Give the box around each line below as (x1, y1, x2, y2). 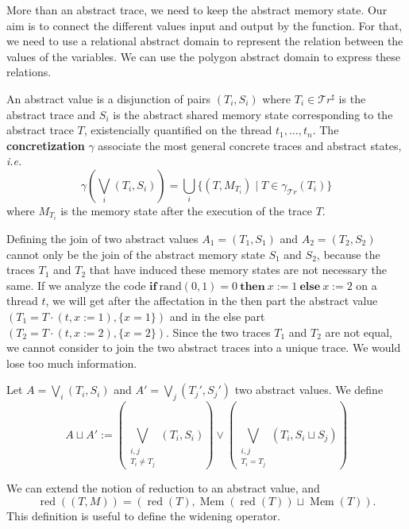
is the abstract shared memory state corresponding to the (113, 106, 393, 122)
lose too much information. (6, 354, 137, 371)
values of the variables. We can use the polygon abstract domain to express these (6, 48, 401, 64)
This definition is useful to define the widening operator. (6, 507, 280, 523)
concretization (6, 137, 85, 153)
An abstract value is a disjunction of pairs (6, 90, 211, 106)
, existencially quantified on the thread (83, 122, 272, 138)
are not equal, (325, 323, 392, 340)
